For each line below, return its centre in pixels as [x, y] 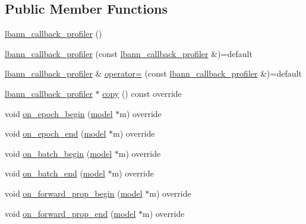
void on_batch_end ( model [55, 173]
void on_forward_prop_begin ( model [74, 193]
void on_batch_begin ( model [59, 153]
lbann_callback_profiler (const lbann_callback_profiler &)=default [129, 53]
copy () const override [142, 93]
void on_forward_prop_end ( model [70, 213]
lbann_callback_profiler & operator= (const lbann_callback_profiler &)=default [153, 73]
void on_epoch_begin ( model [59, 113]
